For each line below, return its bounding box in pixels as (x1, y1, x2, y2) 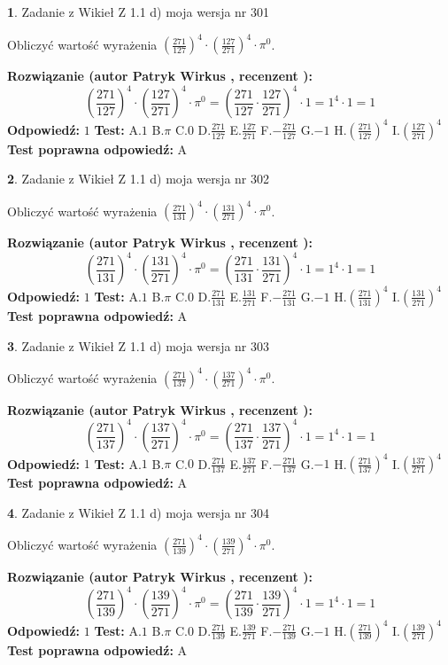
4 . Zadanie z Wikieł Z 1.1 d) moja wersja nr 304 (7, 503, 270, 521)
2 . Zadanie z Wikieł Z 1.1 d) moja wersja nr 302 (7, 169, 270, 188)
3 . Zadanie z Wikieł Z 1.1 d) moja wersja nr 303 (7, 336, 270, 355)
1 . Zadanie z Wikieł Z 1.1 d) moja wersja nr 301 (7, 3, 270, 20)
